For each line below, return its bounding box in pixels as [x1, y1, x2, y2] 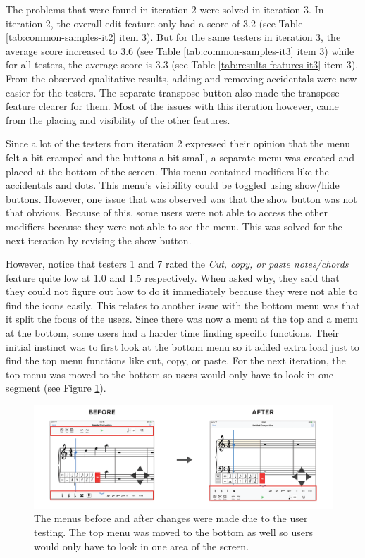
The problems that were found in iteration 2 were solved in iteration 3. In [6, 2, 324, 16]
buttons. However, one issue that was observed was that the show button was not [6, 191, 357, 206]
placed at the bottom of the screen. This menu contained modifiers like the [6, 163, 329, 178]
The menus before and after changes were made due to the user [34, 511, 308, 526]
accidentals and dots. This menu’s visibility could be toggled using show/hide [6, 178, 340, 192]
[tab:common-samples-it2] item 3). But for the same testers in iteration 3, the [6, 30, 341, 44]
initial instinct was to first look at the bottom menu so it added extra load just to [6, 339, 359, 354]
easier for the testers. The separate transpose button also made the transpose [6, 85, 340, 99]
